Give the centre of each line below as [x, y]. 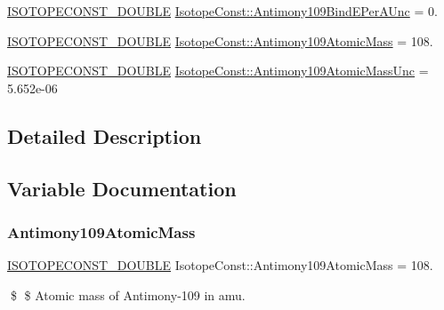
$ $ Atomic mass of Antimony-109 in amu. [128, 294]
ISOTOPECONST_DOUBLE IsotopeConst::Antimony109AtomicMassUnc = [218, 71]
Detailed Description [105, 135]
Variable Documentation [122, 188]
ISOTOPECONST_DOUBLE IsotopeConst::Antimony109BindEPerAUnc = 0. [222, 11]
